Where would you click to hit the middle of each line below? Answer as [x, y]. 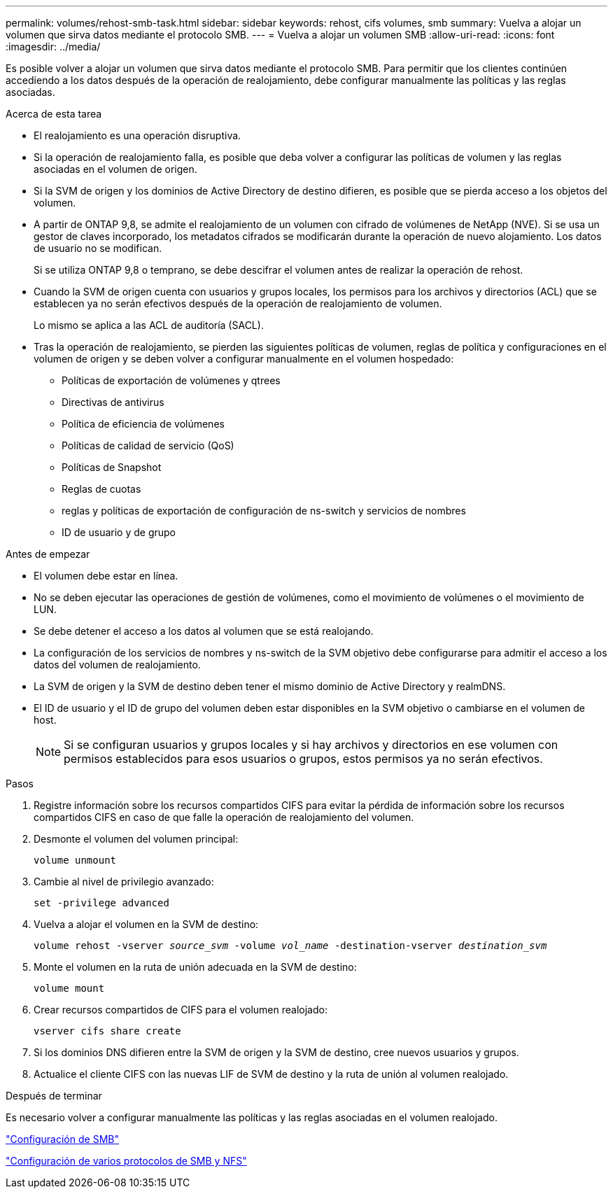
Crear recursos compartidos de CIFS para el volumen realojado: [181, 1010]
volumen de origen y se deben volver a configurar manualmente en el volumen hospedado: [244, 359]
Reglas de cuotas [101, 489]
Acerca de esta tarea [54, 114]
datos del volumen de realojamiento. [117, 665]
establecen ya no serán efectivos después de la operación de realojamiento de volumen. [238, 303]
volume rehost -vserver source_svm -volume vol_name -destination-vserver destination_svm [290, 946]
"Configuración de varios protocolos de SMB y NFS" [126, 1161]
